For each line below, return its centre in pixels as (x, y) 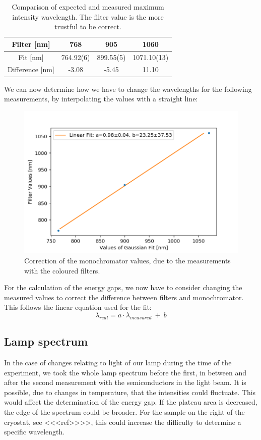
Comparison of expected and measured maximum (88, 7)
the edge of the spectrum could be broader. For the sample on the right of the (124, 411)
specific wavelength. (35, 432)
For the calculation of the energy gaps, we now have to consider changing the (123, 287)
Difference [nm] (31, 69)
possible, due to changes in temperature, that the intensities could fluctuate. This (130, 392)
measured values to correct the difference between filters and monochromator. (124, 297)
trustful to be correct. (88, 26)
